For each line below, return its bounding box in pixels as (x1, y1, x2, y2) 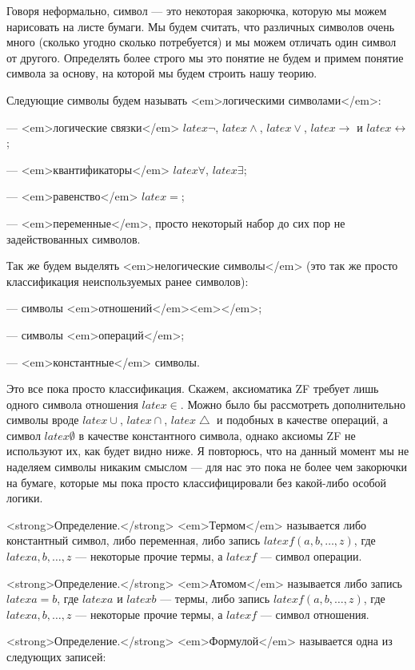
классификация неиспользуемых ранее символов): (6, 272, 249, 289)
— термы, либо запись (160, 590, 270, 607)
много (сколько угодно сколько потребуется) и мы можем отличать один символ (6, 34, 397, 50)
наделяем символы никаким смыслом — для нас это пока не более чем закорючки (6, 458, 407, 475)
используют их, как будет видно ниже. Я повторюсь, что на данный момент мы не (6, 442, 409, 459)
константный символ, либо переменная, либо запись (6, 532, 261, 549)
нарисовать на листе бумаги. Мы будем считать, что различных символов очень (6, 18, 395, 34)
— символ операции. (260, 548, 362, 565)
